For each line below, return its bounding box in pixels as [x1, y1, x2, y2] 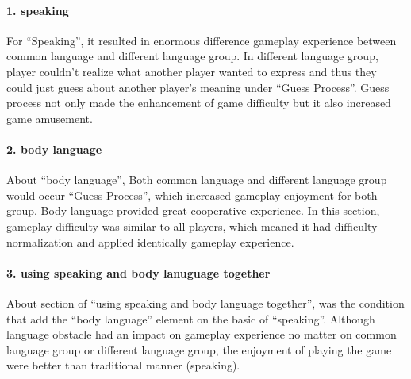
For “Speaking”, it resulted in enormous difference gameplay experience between [6, 32, 397, 48]
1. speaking [6, 2, 69, 18]
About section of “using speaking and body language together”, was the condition [6, 294, 405, 311]
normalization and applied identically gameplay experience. [6, 233, 294, 250]
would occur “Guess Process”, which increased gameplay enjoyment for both [6, 186, 378, 203]
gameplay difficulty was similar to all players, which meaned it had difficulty [6, 217, 378, 234]
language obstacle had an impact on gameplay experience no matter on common [6, 326, 397, 343]
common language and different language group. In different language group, [6, 48, 378, 64]
